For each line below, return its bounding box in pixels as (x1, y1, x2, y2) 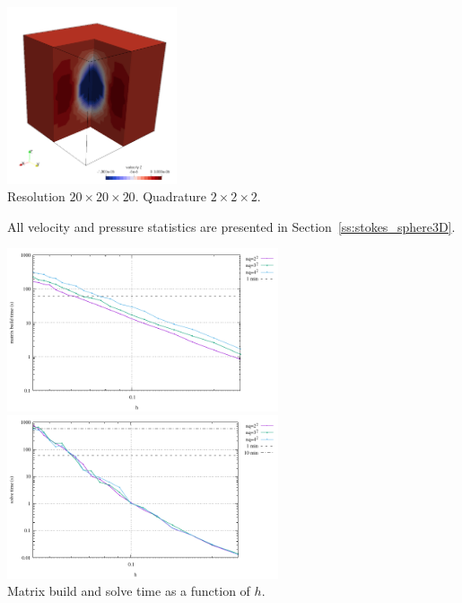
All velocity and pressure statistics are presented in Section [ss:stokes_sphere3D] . (7, 217, 456, 235)
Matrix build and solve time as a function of (7, 581, 250, 600)
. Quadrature (135, 187, 207, 206)
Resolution (7, 187, 65, 206)
